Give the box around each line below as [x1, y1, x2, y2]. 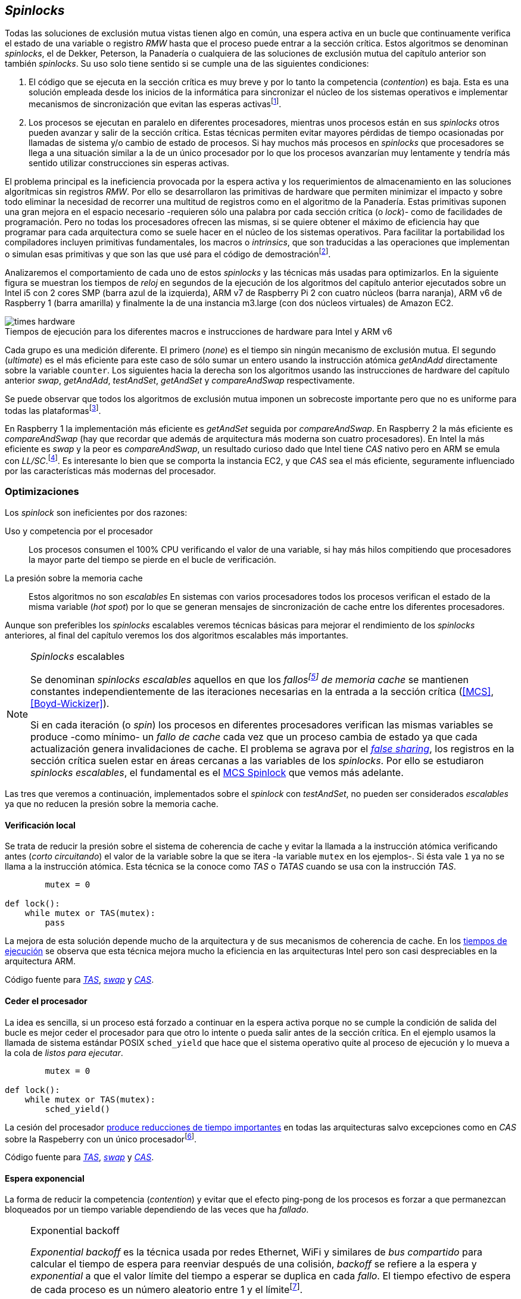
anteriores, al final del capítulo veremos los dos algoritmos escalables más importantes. [5, 630, 348, 640]
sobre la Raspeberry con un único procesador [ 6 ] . [5, 1132, 196, 1144]
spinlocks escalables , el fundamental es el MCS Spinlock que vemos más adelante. [30, 767, 404, 779]
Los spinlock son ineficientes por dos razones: [5, 507, 188, 518]
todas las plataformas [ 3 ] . [5, 403, 101, 416]
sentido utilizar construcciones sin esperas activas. [29, 158, 229, 169]
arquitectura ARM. [5, 956, 76, 967]
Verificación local [5, 820, 76, 830]
